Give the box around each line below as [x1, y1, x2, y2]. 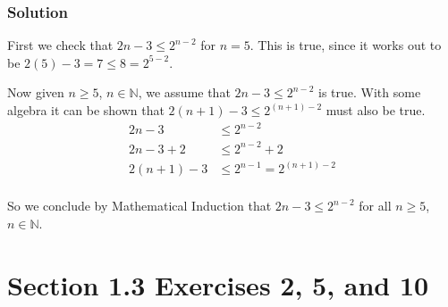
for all [359, 196, 392, 215]
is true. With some [318, 83, 421, 102]
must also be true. [325, 101, 426, 119]
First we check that [7, 36, 114, 54]
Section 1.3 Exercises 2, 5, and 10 [7, 266, 429, 303]
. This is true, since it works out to [249, 36, 442, 54]
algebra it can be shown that [7, 101, 165, 119]
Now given [7, 83, 64, 102]
